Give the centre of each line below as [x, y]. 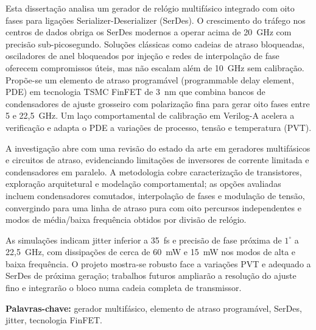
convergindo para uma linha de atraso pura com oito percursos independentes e [153, 207]
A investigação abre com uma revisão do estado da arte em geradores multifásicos [158, 148]
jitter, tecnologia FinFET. [54, 320]
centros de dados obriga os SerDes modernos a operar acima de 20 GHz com [149, 32]
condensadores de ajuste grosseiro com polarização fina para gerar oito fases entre [158, 103]
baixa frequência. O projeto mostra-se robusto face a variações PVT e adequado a [158, 263]
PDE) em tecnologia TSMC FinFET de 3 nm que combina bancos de [135, 92]
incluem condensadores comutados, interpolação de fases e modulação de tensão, [155, 195]
